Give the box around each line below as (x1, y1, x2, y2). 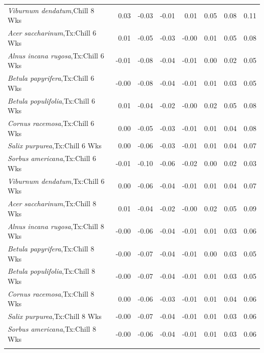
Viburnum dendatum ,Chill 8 (8, 5, 94, 15)
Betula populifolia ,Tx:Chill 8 (8, 266, 95, 276)
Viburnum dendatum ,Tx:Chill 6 (8, 175, 105, 186)
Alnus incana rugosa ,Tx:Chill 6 (8, 50, 104, 60)
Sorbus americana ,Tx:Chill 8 (8, 324, 96, 334)
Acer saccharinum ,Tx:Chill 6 (8, 27, 96, 38)
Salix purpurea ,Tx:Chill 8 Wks (8, 311, 102, 322)
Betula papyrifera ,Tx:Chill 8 (8, 243, 94, 253)
